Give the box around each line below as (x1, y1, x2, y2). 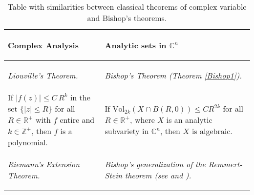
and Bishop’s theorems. (87, 12, 167, 23)
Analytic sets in (105, 39, 167, 51)
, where (130, 114, 155, 125)
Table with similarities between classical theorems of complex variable (7, 1, 247, 12)
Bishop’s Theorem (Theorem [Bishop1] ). (105, 70, 242, 81)
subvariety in (105, 125, 149, 136)
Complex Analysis (8, 39, 79, 51)
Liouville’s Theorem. (8, 70, 78, 81)
